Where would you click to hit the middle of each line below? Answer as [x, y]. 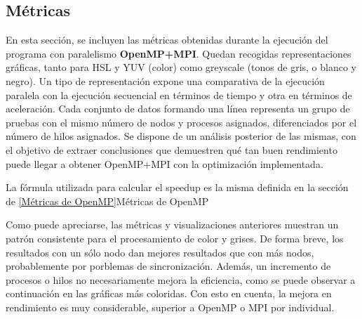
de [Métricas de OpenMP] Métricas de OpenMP [107, 201]
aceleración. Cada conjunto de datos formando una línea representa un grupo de [178, 109]
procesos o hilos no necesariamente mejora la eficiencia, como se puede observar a [181, 279]
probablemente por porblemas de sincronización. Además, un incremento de [168, 266]
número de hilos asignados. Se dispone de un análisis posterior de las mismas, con [181, 136]
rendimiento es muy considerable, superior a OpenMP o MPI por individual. [170, 307]
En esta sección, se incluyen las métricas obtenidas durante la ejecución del [167, 40]
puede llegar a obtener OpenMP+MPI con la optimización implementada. [165, 163]
